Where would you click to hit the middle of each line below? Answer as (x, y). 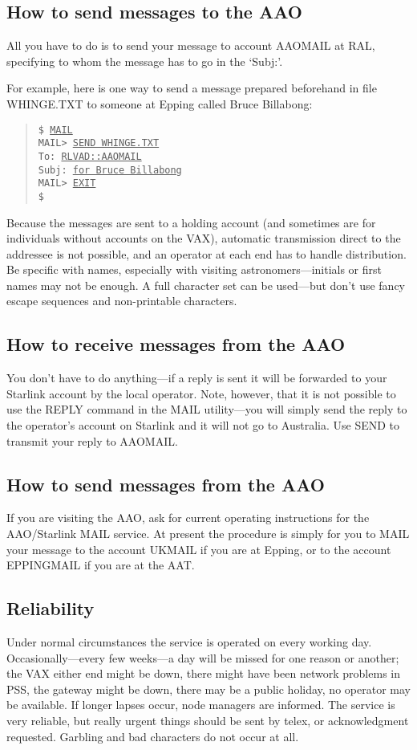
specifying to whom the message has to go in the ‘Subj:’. (145, 61)
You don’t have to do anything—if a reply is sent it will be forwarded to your (197, 378)
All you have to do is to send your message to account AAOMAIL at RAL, (191, 45)
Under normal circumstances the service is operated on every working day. (189, 642)
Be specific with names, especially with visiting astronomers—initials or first (194, 269)
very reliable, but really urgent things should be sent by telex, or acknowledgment (208, 720)
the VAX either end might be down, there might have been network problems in (203, 673)
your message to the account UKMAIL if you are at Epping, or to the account (199, 549)
